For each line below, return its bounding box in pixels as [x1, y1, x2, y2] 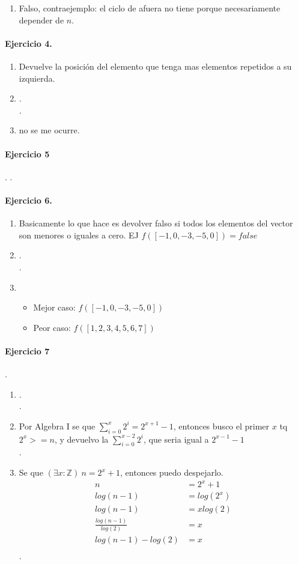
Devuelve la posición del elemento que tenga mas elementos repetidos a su [19, 59, 292, 72]
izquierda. [19, 71, 55, 84]
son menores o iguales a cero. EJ [19, 228, 139, 241]
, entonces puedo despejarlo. [120, 466, 223, 479]
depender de [19, 13, 64, 26]
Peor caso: [33, 321, 71, 333]
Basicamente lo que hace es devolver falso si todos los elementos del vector [19, 217, 293, 229]
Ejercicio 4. [5, 37, 52, 49]
